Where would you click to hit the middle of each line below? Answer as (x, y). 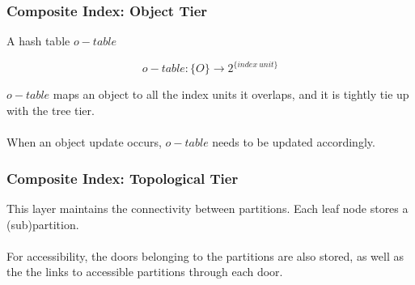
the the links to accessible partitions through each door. (145, 272)
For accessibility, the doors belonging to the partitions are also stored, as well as (205, 255)
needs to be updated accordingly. (294, 142)
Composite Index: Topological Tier (123, 178)
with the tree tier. (51, 110)
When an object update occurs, (84, 142)
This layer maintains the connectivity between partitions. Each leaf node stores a (207, 208)
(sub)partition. (43, 224)
